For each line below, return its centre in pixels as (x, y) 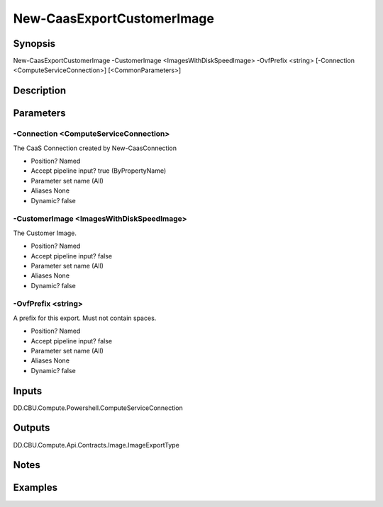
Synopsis (34, 44)
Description (40, 91)
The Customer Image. (45, 233)
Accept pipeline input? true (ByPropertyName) (99, 171)
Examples (35, 488)
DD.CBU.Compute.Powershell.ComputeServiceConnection (98, 408)
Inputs (28, 391)
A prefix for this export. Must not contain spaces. (85, 318)
